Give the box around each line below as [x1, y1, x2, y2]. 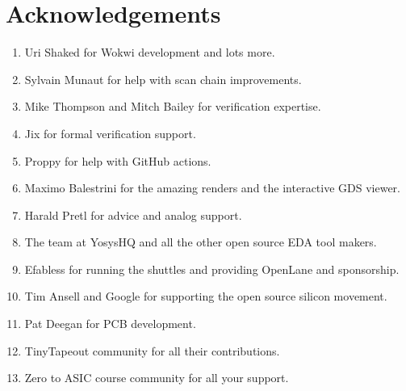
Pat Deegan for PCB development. [24, 315, 196, 332]
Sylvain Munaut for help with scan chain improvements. [24, 70, 302, 87]
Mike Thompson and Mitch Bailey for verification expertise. [24, 98, 321, 115]
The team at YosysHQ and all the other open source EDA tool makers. [24, 233, 377, 250]
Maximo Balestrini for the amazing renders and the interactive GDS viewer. [24, 179, 401, 196]
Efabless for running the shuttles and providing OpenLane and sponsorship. [24, 260, 400, 277]
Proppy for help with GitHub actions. [24, 152, 211, 169]
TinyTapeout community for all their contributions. [24, 342, 280, 359]
